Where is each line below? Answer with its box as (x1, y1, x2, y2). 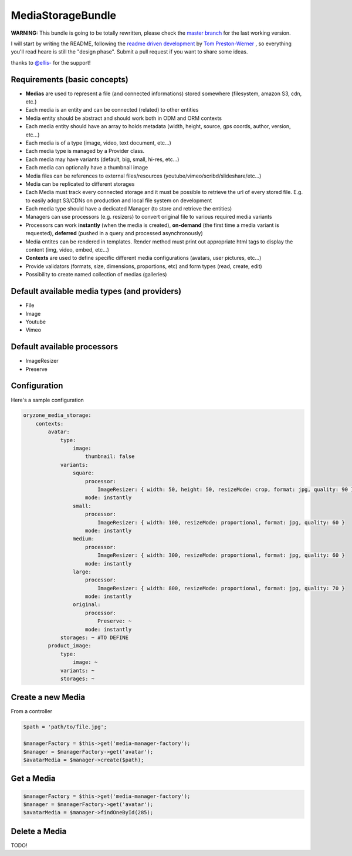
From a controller (11, 708, 53, 715)
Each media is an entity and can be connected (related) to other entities (25, 106, 199, 113)
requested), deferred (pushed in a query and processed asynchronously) (25, 230, 204, 237)
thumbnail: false (85, 453, 135, 460)
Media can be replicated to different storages (25, 180, 135, 188)
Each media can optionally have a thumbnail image (25, 164, 148, 171)
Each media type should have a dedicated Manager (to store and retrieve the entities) (25, 205, 232, 212)
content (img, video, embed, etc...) (25, 246, 110, 253)
